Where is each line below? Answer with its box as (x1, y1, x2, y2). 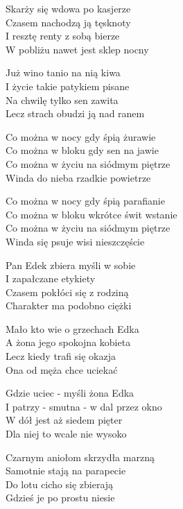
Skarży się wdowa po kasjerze (6, 1, 131, 15)
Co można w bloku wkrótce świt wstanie (6, 207, 177, 221)
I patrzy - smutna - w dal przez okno (6, 399, 162, 413)
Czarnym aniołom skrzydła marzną (6, 449, 155, 464)
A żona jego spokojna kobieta (6, 335, 131, 350)
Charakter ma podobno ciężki (6, 298, 132, 313)
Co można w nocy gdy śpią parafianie (6, 193, 165, 208)
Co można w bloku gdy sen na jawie (6, 143, 159, 157)
